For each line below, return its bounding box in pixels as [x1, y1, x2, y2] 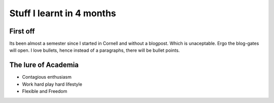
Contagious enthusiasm [22, 74, 72, 80]
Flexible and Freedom [22, 88, 67, 94]
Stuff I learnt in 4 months [9, 8, 116, 19]
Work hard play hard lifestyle [22, 81, 82, 87]
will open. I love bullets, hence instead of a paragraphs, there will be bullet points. [9, 47, 180, 53]
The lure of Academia [9, 61, 79, 70]
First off [9, 27, 35, 36]
